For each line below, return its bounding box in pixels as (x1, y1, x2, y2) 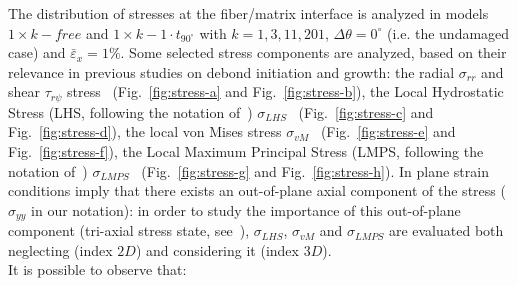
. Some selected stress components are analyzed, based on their (120, 42, 507, 63)
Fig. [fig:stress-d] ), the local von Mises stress (8, 121, 282, 142)
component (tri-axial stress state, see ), (8, 220, 250, 241)
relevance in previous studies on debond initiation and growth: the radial (8, 61, 455, 82)
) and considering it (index (135, 239, 299, 260)
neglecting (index (8, 239, 113, 260)
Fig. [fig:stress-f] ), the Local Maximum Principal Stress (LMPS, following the (8, 141, 484, 162)
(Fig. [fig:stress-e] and (320, 121, 456, 142)
